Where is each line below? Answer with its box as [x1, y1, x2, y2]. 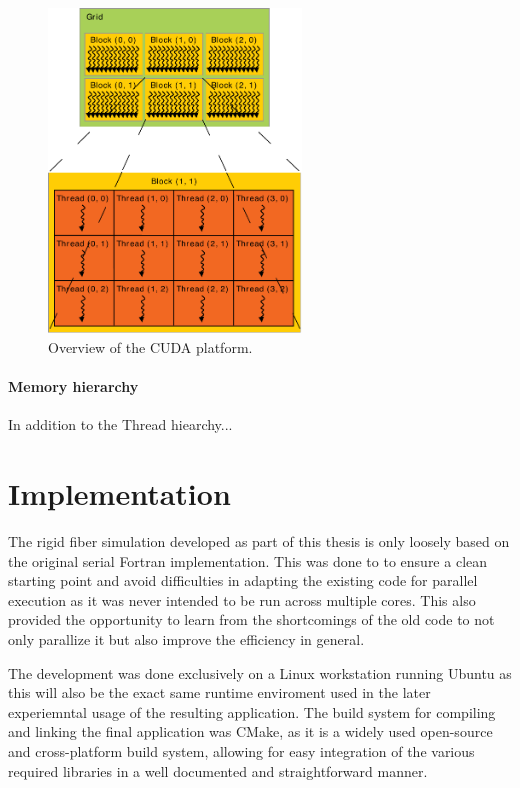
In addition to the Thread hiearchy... [8, 414, 233, 435]
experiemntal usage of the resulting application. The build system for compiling [8, 701, 496, 722]
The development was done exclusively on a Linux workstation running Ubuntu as [8, 662, 512, 683]
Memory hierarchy [8, 376, 139, 397]
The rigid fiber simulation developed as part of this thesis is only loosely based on [8, 531, 510, 552]
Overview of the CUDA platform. [48, 336, 253, 357]
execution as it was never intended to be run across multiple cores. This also [8, 589, 476, 610]
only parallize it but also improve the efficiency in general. [8, 629, 365, 650]
